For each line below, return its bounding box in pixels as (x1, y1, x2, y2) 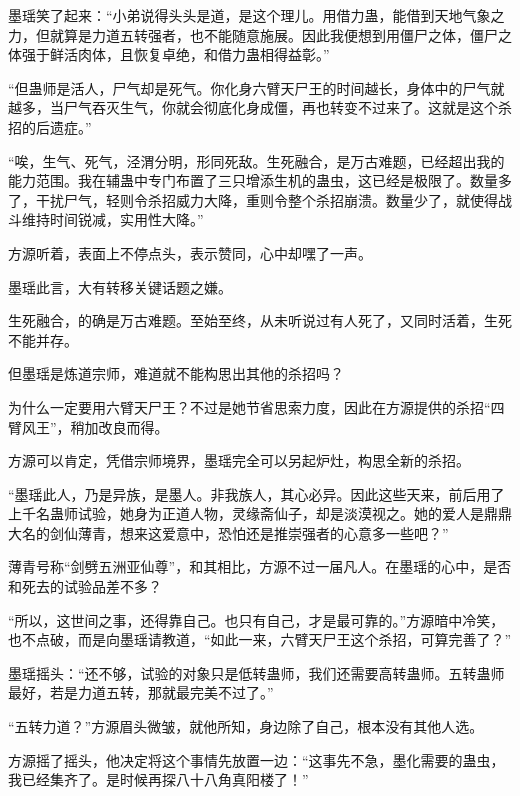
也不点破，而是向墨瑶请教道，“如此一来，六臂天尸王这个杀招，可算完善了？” (8, 629, 512, 650)
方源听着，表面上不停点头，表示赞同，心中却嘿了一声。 (8, 242, 372, 263)
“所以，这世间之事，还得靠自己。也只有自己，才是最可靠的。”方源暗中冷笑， (8, 609, 505, 630)
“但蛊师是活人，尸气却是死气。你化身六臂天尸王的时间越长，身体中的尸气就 (8, 77, 505, 98)
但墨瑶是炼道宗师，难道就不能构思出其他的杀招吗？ (8, 363, 344, 384)
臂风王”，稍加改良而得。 (8, 416, 169, 437)
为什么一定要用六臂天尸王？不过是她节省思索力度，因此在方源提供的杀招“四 (8, 396, 505, 417)
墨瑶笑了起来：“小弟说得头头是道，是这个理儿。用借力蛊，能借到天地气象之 (8, 5, 505, 25)
